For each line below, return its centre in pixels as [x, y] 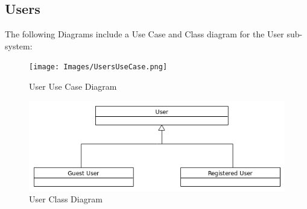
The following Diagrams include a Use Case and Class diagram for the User [144, 34]
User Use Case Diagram [73, 86]
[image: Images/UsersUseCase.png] [98, 67]
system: [19, 45]
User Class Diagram [66, 199]
